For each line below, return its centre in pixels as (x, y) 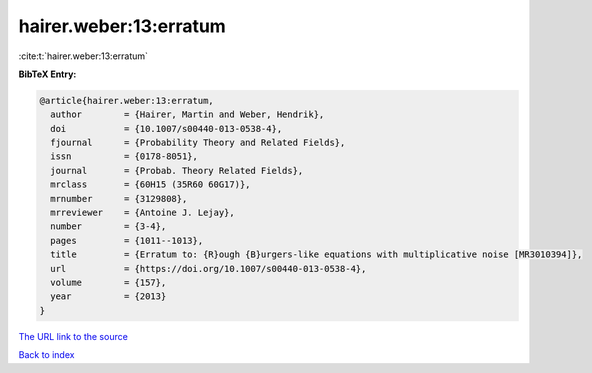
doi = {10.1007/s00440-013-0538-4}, (166, 128)
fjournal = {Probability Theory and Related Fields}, (198, 143)
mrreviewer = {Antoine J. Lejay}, (142, 213)
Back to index (46, 355)
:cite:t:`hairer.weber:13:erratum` (83, 56)
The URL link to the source (73, 336)
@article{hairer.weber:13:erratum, (126, 100)
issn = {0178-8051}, (124, 156)
